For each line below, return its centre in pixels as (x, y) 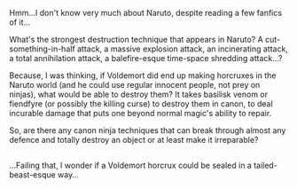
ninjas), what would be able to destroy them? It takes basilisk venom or (139, 94)
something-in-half (42, 49)
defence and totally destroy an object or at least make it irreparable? (134, 140)
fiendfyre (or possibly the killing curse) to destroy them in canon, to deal (141, 104)
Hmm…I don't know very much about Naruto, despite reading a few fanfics (145, 13)
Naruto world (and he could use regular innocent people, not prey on (135, 85)
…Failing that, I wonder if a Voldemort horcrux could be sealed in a (131, 165)
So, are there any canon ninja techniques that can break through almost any (148, 130)
